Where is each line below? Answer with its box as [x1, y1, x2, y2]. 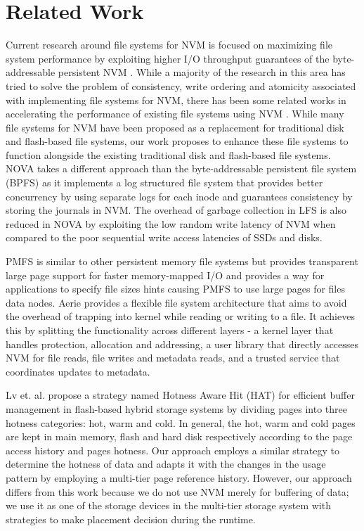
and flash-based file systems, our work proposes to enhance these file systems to [6, 134, 349, 148]
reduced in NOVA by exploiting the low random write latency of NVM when [6, 216, 336, 231]
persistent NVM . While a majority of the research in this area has [58, 65, 346, 79]
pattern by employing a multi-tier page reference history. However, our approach [6, 470, 352, 485]
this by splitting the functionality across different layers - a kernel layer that [6, 323, 334, 337]
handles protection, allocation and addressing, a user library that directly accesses [6, 336, 359, 351]
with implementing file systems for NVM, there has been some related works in [6, 92, 346, 107]
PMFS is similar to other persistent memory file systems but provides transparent [6, 254, 358, 269]
